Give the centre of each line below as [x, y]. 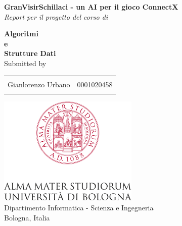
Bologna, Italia [27, 217]
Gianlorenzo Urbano [39, 84]
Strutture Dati [30, 53]
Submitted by [25, 63]
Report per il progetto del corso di [56, 16]
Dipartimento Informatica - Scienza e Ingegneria [79, 208]
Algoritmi [21, 34]
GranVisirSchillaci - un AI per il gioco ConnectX [91, 7]
